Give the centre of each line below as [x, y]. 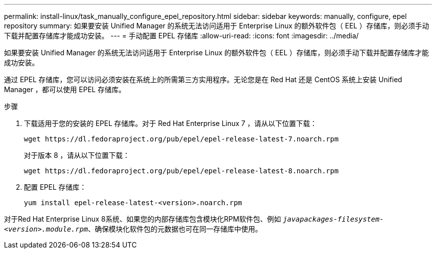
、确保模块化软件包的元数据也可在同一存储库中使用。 [175, 229]
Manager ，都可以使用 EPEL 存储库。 [65, 89]
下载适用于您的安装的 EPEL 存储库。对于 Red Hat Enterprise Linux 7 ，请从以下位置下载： [170, 123]
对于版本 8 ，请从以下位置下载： [77, 155]
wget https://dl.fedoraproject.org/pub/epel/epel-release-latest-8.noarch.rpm [181, 171]
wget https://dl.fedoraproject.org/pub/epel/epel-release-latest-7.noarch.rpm [181, 139]
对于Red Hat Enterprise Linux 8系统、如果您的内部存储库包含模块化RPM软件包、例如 [143, 219]
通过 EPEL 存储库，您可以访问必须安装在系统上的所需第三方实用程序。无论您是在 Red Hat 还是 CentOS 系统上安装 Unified [203, 79]
